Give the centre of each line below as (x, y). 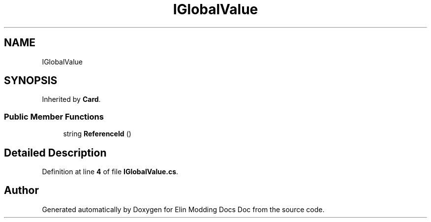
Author (21, 190)
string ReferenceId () (97, 134)
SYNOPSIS (31, 81)
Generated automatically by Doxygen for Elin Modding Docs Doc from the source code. (183, 209)
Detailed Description (55, 153)
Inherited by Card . (71, 99)
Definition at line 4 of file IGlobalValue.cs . (110, 172)
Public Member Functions (54, 116)
